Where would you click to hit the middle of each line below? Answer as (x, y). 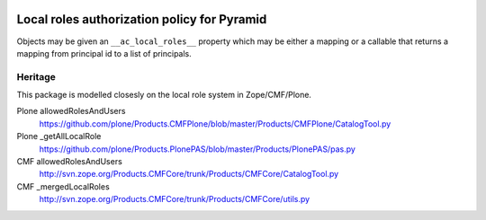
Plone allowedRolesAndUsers (71, 111)
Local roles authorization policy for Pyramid (142, 19)
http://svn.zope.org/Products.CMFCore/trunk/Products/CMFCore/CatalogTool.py (189, 174)
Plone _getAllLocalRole (59, 136)
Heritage (36, 76)
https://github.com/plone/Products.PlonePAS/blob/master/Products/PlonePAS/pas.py (197, 149)
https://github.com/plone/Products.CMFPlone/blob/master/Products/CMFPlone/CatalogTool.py (215, 123)
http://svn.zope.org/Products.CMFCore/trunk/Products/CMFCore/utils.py (175, 199)
